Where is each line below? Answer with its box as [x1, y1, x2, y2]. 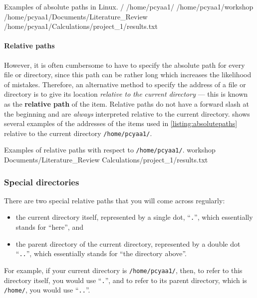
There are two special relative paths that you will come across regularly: [4, 195, 225, 205]
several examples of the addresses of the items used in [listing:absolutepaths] [4, 118, 238, 129]
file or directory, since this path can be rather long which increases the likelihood [4, 69, 252, 80]
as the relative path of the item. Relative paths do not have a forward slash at [4, 98, 249, 109]
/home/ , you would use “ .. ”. [4, 285, 90, 295]
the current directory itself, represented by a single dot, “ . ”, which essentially [15, 212, 253, 222]
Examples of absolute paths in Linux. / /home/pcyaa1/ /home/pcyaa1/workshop [4, 1, 254, 11]
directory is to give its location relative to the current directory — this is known [4, 89, 248, 99]
